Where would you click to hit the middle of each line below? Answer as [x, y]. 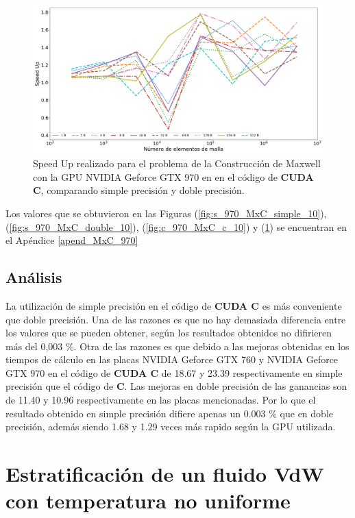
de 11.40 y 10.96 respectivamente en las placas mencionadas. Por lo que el [161, 400]
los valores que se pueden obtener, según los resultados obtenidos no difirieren [169, 333]
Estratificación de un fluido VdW [165, 474]
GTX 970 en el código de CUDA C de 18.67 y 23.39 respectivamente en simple [174, 372]
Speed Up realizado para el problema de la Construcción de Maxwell [177, 163]
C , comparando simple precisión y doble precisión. [139, 190]
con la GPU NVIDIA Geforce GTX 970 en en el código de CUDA [173, 176]
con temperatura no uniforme [148, 501]
